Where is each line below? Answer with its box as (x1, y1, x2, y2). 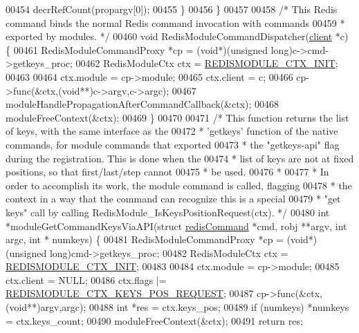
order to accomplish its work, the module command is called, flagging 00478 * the (6, 178, 352, 192)
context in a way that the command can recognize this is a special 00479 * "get (6, 191, 341, 206)
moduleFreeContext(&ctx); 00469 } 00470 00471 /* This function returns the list (6, 110, 349, 124)
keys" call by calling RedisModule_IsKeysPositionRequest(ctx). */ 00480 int (6, 204, 330, 219)
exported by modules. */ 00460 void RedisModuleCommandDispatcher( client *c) (6, 29, 349, 44)
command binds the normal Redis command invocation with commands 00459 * (6, 15, 345, 30)
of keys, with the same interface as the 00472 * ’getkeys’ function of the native (6, 124, 338, 138)
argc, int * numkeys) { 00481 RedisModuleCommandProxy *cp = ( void (6, 232, 309, 247)
